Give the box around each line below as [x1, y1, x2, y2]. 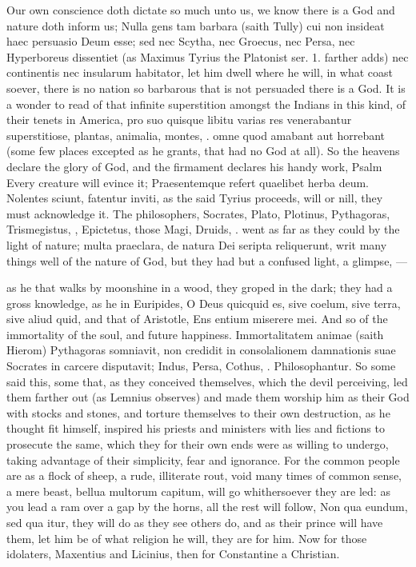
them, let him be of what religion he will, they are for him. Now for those [6, 529, 367, 546]
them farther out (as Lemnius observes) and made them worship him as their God [6, 389, 410, 405]
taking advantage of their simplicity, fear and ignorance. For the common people [6, 451, 400, 468]
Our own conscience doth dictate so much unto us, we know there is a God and [6, 2, 395, 18]
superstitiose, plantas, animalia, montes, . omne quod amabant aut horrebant [6, 126, 386, 143]
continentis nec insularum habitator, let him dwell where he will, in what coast [6, 64, 393, 81]
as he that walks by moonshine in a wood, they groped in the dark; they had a [6, 279, 393, 296]
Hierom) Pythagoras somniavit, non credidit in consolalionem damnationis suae [6, 341, 396, 358]
